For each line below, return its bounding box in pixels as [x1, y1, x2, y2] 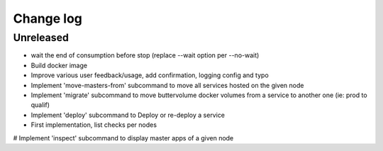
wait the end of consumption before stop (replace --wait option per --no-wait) [30, 51, 260, 60]
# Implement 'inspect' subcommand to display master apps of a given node [13, 133, 234, 142]
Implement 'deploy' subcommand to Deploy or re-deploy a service [30, 111, 226, 119]
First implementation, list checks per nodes [30, 121, 157, 129]
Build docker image [30, 61, 88, 69]
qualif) [30, 101, 50, 109]
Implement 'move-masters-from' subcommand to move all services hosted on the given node [30, 81, 304, 89]
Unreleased [13, 31, 69, 44]
